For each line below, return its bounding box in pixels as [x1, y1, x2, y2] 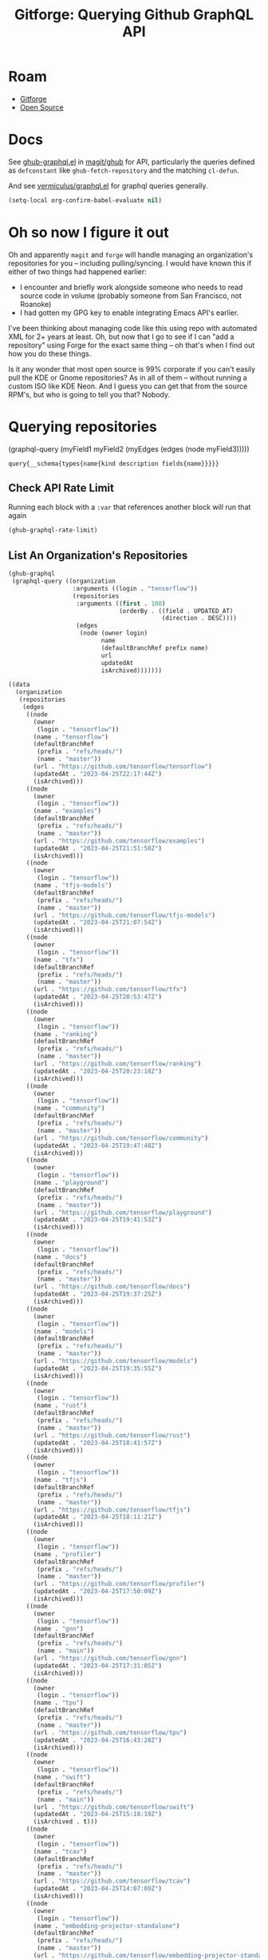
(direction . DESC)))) [161, 614, 238, 623]
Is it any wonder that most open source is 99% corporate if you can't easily [8, 364, 256, 373]
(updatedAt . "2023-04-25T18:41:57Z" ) [33, 1439, 162, 1447]
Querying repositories [8, 417, 158, 436]
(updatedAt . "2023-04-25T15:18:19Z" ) [33, 1811, 162, 1819]
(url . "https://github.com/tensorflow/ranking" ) [33, 1060, 202, 1068]
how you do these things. [8, 349, 92, 358]
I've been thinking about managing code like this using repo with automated [8, 323, 258, 333]
